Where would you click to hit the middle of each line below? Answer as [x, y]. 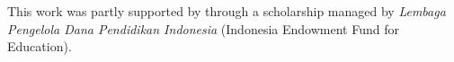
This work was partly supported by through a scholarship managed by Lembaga [227, 11]
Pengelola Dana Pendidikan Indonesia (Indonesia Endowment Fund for [203, 28]
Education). [40, 46]
